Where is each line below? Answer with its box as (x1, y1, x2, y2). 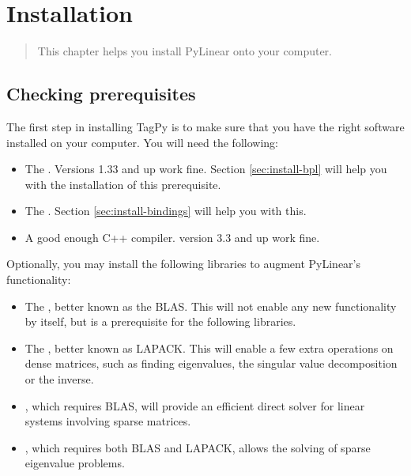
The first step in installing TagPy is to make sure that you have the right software (6, 118, 405, 134)
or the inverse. (25, 371, 94, 387)
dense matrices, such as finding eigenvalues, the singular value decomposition (25, 355, 398, 372)
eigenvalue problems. (25, 455, 125, 471)
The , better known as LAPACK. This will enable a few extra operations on (25, 339, 394, 356)
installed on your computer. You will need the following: (6, 134, 278, 150)
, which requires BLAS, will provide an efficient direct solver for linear (25, 397, 365, 414)
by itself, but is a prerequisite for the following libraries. (25, 313, 296, 330)
